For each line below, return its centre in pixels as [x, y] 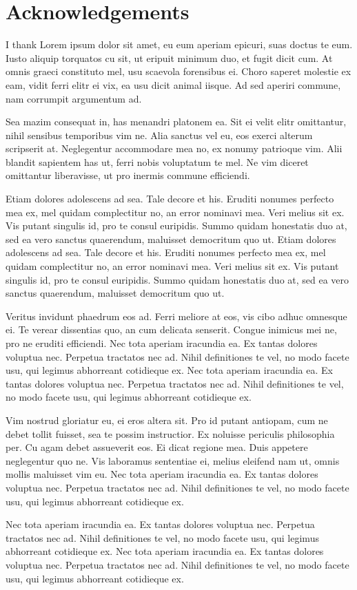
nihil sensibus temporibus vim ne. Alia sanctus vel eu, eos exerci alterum [159, 135]
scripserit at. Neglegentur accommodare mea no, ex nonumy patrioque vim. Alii [174, 148]
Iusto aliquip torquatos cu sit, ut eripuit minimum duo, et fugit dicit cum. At [169, 57]
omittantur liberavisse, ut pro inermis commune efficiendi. [128, 175]
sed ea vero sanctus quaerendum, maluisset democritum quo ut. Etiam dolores [171, 239]
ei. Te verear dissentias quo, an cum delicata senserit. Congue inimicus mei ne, [171, 329]
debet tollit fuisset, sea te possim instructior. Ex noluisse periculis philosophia [170, 433]
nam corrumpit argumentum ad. [74, 98]
